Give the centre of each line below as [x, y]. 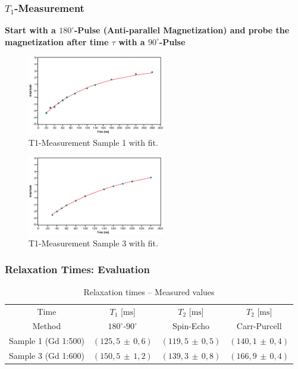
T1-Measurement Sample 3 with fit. [93, 243]
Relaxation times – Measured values [149, 291]
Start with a [30, 30]
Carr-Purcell [259, 326]
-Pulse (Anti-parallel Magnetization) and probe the [182, 30]
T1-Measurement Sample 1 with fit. [93, 142]
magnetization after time [57, 41]
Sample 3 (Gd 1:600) [47, 356]
